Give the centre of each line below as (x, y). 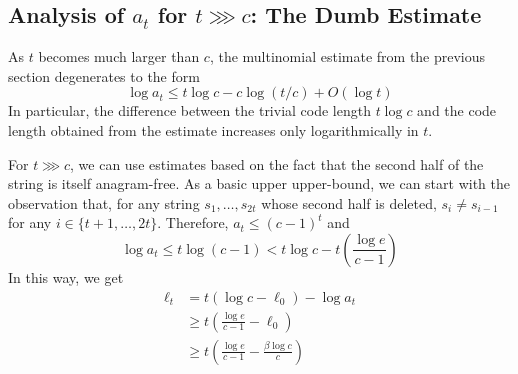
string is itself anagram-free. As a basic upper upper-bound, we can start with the (259, 183)
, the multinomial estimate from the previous (347, 56)
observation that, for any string (104, 202)
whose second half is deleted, (349, 202)
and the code (457, 110)
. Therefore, (193, 222)
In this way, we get (66, 276)
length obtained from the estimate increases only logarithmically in (213, 129)
